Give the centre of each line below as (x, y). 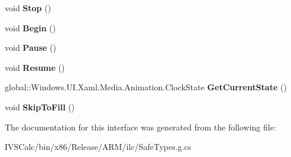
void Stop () (28, 8)
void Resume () (35, 67)
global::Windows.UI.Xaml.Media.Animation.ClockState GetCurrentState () (146, 87)
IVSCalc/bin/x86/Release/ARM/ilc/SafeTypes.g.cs (98, 147)
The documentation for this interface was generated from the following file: (140, 127)
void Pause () (30, 48)
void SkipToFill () (40, 107)
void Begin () (30, 27)
